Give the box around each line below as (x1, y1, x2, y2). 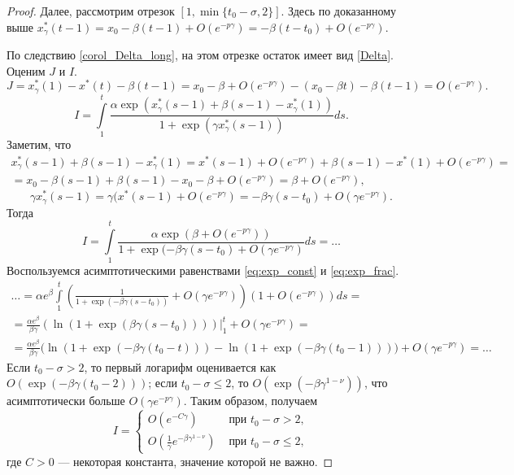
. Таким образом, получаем (183, 392, 318, 409)
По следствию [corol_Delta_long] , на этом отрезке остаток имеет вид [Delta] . (7, 46, 394, 63)
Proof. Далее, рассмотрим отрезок (7, 2, 175, 19)
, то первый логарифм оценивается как (84, 358, 277, 375)
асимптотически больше (7, 392, 125, 409)
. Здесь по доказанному (281, 2, 397, 19)
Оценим (7, 62, 46, 79)
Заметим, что (7, 135, 72, 152)
